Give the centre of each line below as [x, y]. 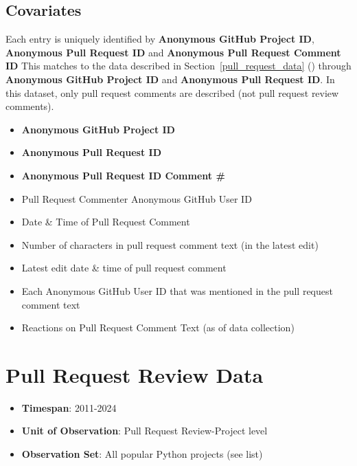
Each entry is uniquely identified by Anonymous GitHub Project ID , [160, 39]
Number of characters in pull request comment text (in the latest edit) [170, 244]
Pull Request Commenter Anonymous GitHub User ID [137, 198]
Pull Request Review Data [135, 374]
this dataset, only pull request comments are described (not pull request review [172, 92]
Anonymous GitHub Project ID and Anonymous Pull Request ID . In [170, 79]
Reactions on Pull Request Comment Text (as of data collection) [158, 328]
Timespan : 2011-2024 [69, 407]
